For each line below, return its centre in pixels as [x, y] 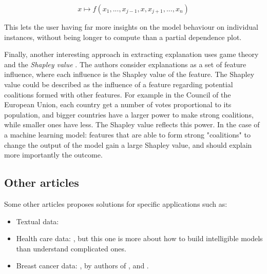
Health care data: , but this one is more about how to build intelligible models [139, 238]
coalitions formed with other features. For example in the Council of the [118, 94]
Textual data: [37, 221]
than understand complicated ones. [71, 248]
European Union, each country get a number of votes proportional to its [118, 104]
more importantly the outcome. [53, 155]
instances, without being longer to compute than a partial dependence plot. [123, 37]
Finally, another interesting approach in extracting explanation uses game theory [131, 54]
